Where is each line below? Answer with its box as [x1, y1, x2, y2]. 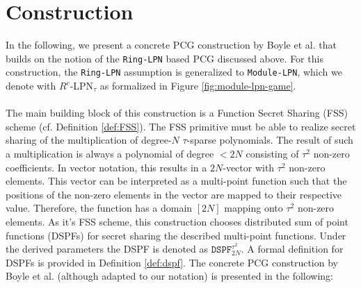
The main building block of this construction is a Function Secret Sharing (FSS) [6, 105, 348, 120]
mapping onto [224, 201, 283, 215]
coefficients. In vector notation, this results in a [6, 160, 207, 174]
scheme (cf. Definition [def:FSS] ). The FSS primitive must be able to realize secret [6, 119, 356, 133]
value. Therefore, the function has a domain [6, 201, 193, 215]
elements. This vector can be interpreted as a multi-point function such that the [6, 173, 347, 188]
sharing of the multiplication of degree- [6, 133, 172, 147]
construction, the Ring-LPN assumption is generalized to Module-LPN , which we [6, 65, 342, 79]
